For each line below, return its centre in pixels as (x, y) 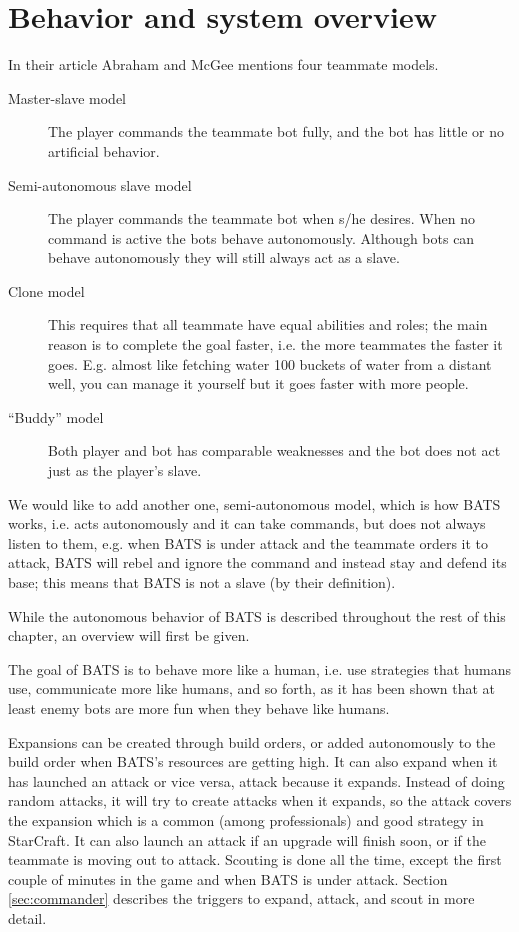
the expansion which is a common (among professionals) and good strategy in (246, 819)
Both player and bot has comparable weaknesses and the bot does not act (274, 450)
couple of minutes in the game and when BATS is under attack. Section (228, 878)
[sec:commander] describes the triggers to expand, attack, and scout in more (241, 898)
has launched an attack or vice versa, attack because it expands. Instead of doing (256, 780)
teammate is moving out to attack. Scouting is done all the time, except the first (255, 859)
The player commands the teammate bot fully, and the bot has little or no (276, 131)
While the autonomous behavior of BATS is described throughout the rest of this (257, 615)
